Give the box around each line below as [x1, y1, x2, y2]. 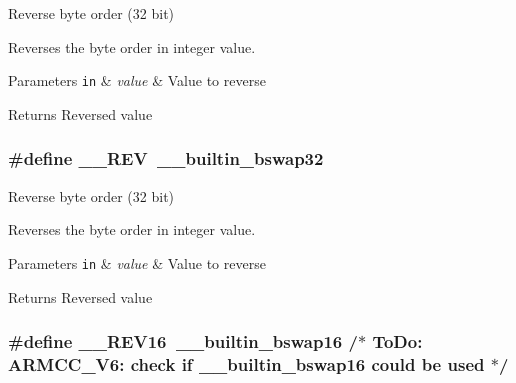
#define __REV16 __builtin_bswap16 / [8, 329, 358, 354]
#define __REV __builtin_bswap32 [8, 146, 324, 171]
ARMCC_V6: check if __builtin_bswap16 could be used [8, 351, 485, 376]
